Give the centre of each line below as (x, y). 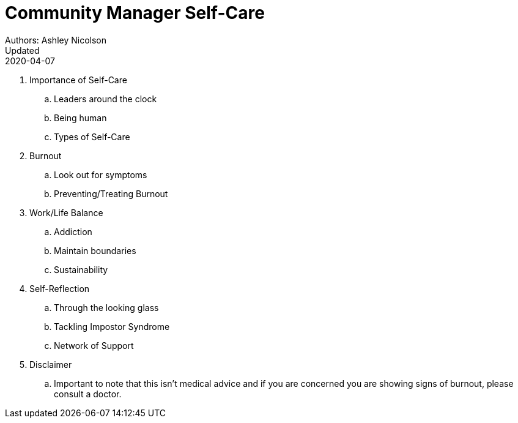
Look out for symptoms (101, 174)
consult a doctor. (88, 394)
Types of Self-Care (92, 137)
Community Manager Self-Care (135, 13)
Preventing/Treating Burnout (111, 193)
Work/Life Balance (66, 212)
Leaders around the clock (105, 99)
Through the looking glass (106, 307)
